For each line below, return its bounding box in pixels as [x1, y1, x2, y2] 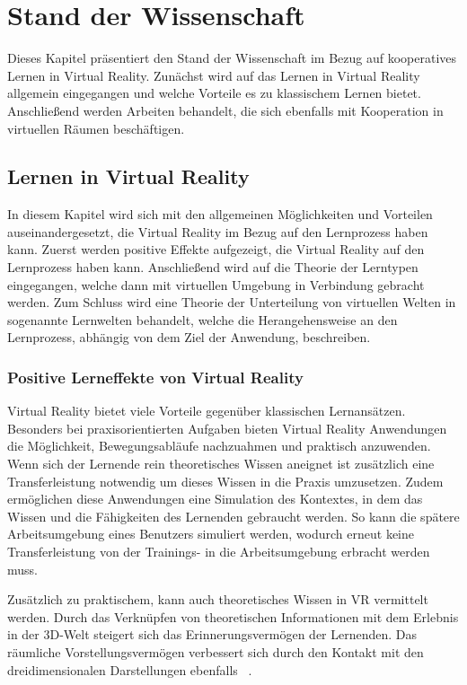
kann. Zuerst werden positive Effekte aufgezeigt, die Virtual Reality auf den [7, 240, 425, 259]
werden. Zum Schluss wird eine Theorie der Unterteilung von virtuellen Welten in [7, 293, 456, 312]
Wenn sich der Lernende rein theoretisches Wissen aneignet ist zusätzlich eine [7, 454, 435, 473]
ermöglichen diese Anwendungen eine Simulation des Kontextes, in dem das [7, 489, 423, 508]
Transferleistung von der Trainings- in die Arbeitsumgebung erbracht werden [7, 542, 430, 561]
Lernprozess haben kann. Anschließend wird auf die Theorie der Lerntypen [7, 258, 419, 277]
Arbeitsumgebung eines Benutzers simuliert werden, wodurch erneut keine [7, 524, 414, 543]
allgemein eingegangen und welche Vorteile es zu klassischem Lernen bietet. [7, 83, 421, 102]
